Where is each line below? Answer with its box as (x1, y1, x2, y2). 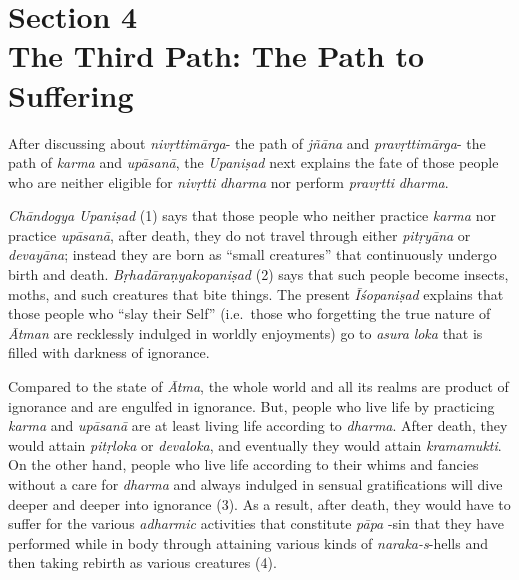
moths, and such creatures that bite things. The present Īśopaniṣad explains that (8, 283, 504, 304)
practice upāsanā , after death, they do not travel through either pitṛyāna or (8, 224, 471, 245)
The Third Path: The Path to (8, 35, 424, 76)
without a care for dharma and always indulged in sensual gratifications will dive (8, 474, 503, 494)
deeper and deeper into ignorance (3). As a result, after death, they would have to (8, 493, 511, 514)
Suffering (8, 74, 134, 115)
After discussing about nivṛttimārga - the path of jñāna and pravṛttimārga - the (8, 132, 486, 153)
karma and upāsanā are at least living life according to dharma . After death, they (8, 415, 508, 436)
